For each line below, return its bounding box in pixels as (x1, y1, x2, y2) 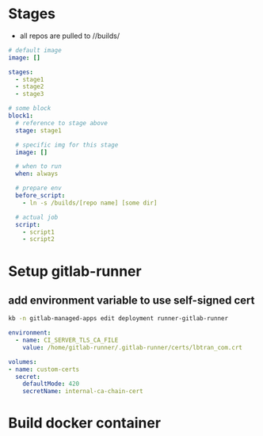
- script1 (22, 228, 55, 236)
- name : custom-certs (8, 365, 80, 373)
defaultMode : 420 (22, 380, 80, 388)
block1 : (8, 112, 34, 120)
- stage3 (15, 90, 44, 98)
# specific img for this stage (15, 140, 119, 149)
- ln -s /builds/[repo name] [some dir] (22, 199, 158, 207)
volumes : (8, 358, 37, 365)
